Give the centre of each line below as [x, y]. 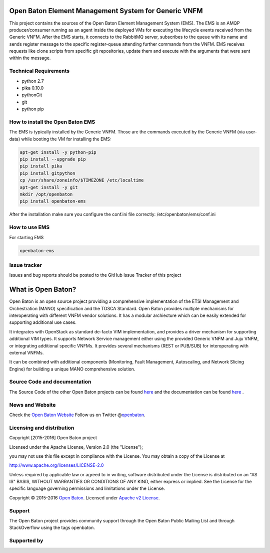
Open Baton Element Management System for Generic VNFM [106, 11]
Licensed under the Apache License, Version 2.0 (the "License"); [76, 447]
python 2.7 [33, 81]
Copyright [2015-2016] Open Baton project [53, 438]
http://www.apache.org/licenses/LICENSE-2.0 [56, 465]
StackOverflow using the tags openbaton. [52, 528]
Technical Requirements [39, 71]
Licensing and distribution [42, 428]
